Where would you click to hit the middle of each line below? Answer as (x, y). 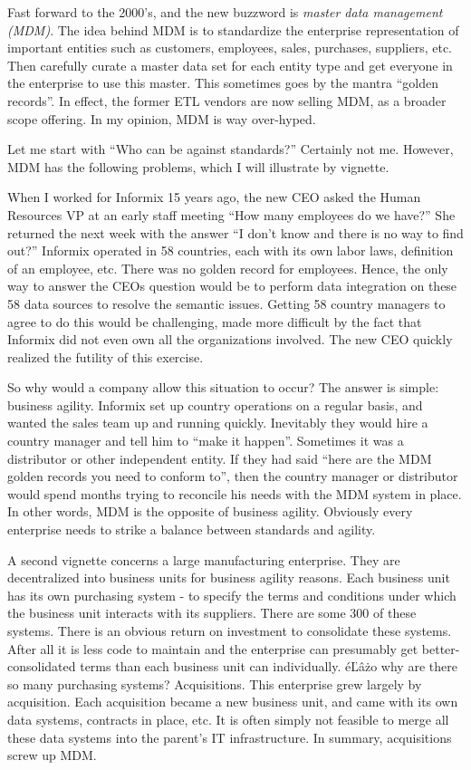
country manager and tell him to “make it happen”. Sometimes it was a (206, 441)
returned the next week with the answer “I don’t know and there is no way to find (235, 232)
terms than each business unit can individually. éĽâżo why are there (269, 666)
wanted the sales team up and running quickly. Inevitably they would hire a (218, 423)
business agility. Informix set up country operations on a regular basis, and (215, 404)
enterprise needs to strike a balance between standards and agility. (192, 529)
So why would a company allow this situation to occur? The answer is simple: (223, 387)
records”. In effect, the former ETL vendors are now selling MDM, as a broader (227, 100)
